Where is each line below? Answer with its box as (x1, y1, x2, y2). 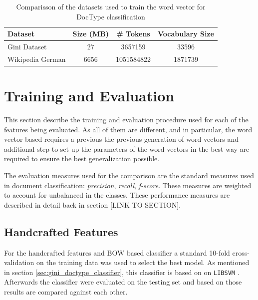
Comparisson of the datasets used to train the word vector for (16, 1, 206, 11)
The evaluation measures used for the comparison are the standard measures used (4, 170, 254, 181)
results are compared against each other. (4, 287, 128, 297)
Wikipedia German (7, 53, 66, 64)
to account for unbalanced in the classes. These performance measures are (4, 190, 230, 200)
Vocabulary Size (158, 28, 214, 39)
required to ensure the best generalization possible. (4, 153, 160, 164)
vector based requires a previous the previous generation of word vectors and (4, 134, 239, 144)
